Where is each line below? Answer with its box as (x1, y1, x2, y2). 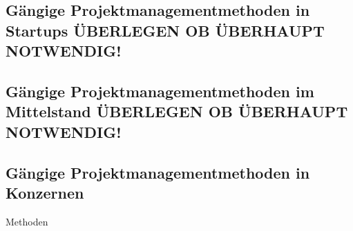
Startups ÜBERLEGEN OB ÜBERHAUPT (6, 19, 325, 41)
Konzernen (6, 181, 84, 203)
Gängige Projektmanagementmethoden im (6, 80, 314, 101)
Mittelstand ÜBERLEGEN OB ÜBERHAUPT (6, 101, 348, 122)
